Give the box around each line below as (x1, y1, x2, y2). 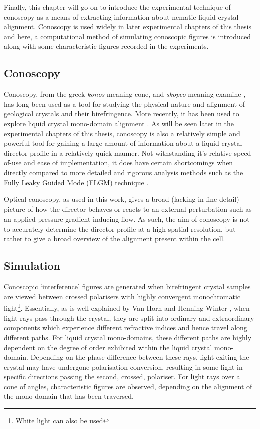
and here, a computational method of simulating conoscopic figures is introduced (4, 31, 251, 41)
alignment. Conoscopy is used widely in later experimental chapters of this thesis (4, 21, 251, 32)
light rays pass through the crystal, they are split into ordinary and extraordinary (4, 312, 254, 323)
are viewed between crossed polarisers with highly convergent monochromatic (4, 291, 241, 301)
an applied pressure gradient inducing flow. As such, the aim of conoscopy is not (4, 213, 250, 224)
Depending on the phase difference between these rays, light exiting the (30, 352, 249, 362)
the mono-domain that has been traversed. (4, 391, 134, 401)
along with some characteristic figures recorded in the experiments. (4, 41, 209, 51)
